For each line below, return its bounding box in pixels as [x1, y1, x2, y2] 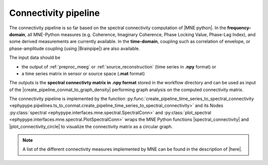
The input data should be [9, 55, 61, 60]
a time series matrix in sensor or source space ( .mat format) [21, 70, 145, 76]
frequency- [227, 25, 252, 31]
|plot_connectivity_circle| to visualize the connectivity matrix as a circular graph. [9, 123, 173, 129]
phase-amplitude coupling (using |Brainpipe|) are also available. [9, 45, 140, 52]
